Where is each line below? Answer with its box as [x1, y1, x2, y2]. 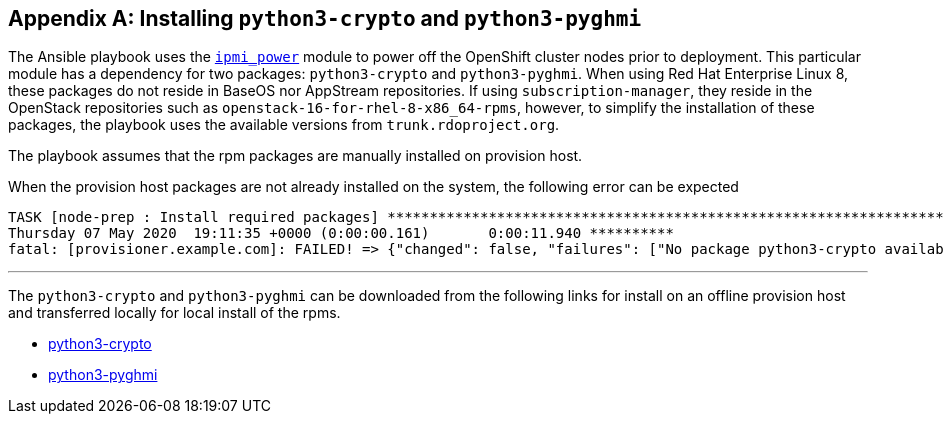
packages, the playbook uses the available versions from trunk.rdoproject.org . [8, 116, 560, 134]
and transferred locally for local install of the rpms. [8, 304, 341, 322]
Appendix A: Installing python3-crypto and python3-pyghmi [8, 6, 642, 31]
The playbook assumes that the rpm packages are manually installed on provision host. [8, 147, 583, 165]
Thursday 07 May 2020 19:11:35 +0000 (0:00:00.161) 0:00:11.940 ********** [8, 225, 674, 242]
